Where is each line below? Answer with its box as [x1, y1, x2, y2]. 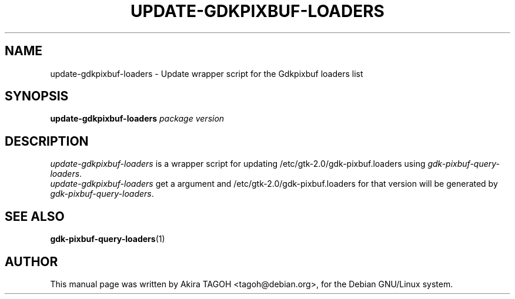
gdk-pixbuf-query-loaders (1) [50, 234, 165, 244]
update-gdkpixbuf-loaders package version [50, 113, 225, 124]
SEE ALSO [5, 209, 65, 224]
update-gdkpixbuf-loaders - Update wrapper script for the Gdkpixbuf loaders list [50, 68, 363, 79]
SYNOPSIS [5, 89, 69, 104]
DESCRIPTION [5, 133, 89, 149]
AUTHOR [5, 254, 58, 269]
